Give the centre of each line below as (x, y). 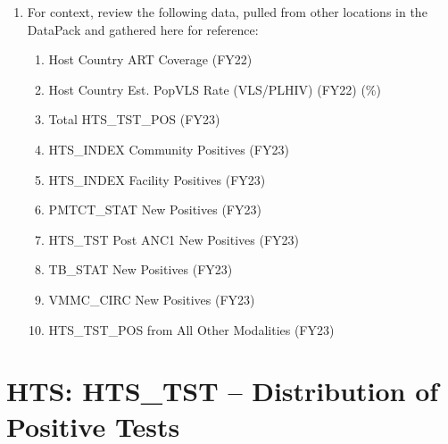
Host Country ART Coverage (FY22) (150, 59)
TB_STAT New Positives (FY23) (141, 269)
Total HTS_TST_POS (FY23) (134, 119)
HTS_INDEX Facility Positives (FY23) (157, 179)
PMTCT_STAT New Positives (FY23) (155, 209)
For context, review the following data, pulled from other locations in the (227, 12)
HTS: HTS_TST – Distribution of (223, 391)
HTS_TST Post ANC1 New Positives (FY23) (174, 239)
